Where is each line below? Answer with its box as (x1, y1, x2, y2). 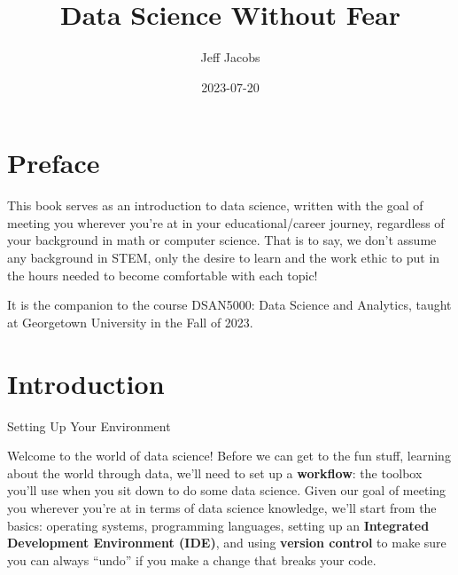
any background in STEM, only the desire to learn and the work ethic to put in (7, 248, 440, 267)
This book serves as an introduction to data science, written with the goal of (7, 196, 423, 215)
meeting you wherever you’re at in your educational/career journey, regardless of (7, 213, 445, 232)
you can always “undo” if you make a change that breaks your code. (7, 550, 376, 569)
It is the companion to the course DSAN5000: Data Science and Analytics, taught (7, 295, 452, 314)
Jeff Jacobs (200, 48, 260, 67)
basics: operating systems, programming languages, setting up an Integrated (7, 516, 430, 534)
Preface (7, 145, 100, 181)
